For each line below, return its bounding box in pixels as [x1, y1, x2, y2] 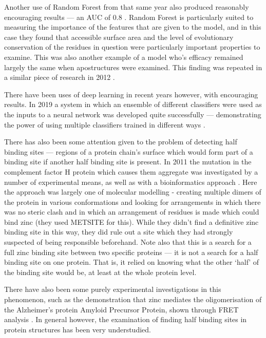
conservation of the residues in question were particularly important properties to [4, 41, 260, 52]
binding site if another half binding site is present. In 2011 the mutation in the [4, 156, 252, 167]
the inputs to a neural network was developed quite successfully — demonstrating [4, 109, 261, 119]
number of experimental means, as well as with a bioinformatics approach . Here [4, 176, 257, 187]
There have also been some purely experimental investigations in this [4, 284, 221, 294]
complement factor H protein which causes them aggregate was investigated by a [4, 166, 258, 177]
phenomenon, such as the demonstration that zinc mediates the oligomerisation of [4, 294, 262, 305]
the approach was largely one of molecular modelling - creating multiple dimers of [4, 186, 261, 197]
